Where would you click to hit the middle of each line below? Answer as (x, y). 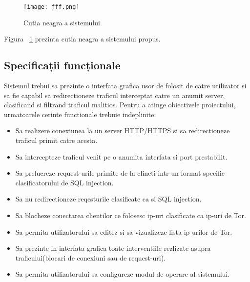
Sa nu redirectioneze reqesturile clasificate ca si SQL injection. (108, 199)
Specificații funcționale (62, 65)
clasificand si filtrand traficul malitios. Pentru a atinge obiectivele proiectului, (120, 105)
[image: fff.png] (52, 7)
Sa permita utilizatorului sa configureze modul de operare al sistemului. (123, 274)
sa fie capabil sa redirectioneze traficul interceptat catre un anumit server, (115, 95)
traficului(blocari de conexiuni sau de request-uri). (90, 257)
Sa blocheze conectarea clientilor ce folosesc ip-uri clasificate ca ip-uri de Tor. (131, 215)
